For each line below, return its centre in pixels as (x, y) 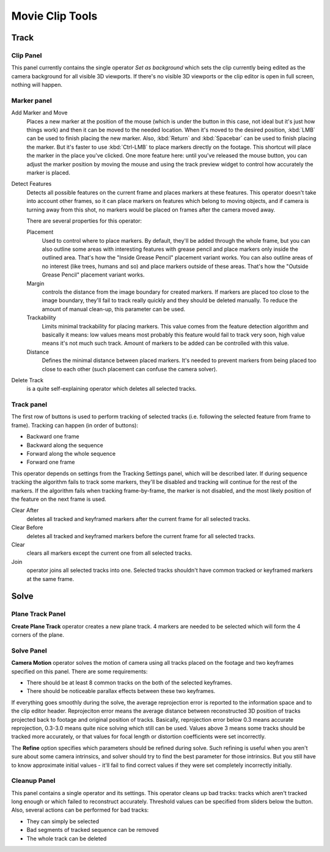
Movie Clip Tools (54, 16)
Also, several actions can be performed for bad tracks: (80, 810)
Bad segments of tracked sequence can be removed (93, 830)
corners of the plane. (38, 635)
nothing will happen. (37, 85)
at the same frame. (50, 579)
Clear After (25, 510)
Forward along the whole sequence (71, 454)
